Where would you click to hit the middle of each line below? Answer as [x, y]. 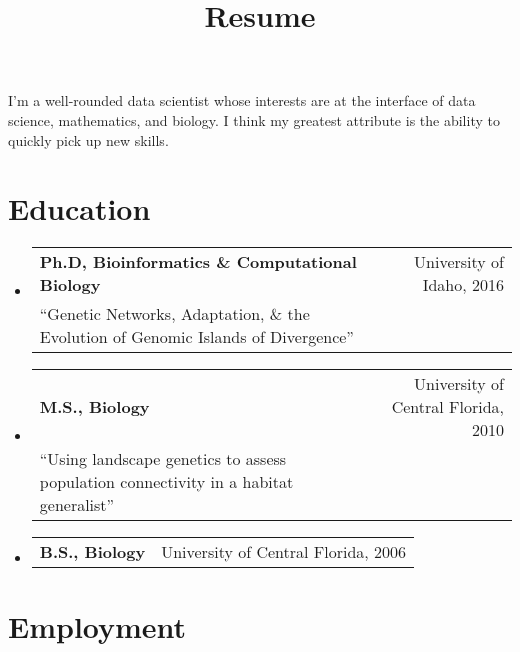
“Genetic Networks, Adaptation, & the [174, 314]
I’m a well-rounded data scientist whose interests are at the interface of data [242, 100]
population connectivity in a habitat [166, 482]
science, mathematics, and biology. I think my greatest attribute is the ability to [254, 119]
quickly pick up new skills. [88, 139]
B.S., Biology [92, 552]
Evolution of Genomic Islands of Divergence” [196, 337]
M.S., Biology [94, 407]
